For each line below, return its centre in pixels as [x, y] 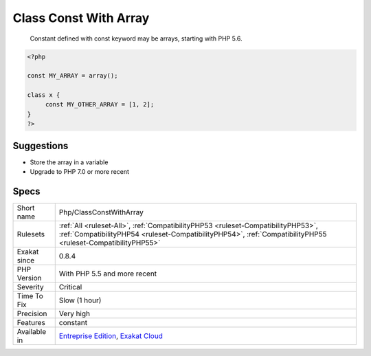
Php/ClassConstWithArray [101, 212]
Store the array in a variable [69, 162]
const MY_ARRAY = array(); [72, 76]
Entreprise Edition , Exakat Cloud [111, 336]
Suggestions [41, 145]
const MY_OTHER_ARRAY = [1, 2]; [100, 104]
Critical [70, 287]
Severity [30, 287]
